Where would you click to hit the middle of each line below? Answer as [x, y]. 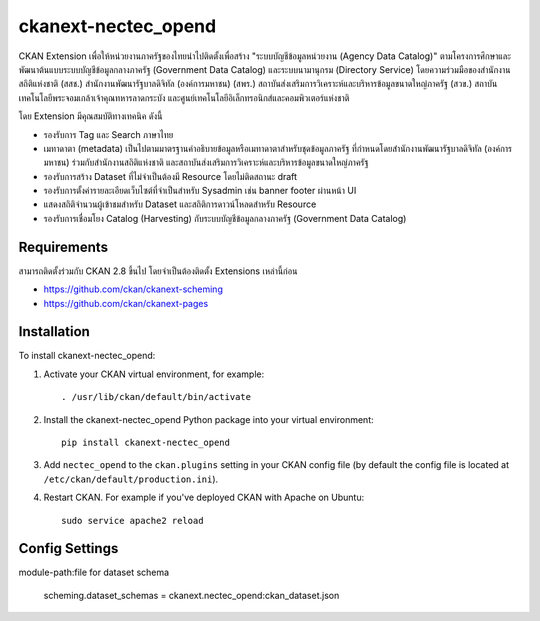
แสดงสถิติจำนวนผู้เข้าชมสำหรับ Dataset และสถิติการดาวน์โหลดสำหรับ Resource [180, 204]
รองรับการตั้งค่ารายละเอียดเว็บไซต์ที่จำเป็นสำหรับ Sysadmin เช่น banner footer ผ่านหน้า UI [200, 191]
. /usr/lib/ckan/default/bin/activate [156, 397]
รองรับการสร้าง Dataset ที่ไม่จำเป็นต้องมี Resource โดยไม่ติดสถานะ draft [170, 176]
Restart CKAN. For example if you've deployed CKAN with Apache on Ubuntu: [204, 497]
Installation [54, 331]
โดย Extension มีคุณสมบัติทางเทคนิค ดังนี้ [90, 116]
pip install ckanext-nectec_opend [145, 442]
